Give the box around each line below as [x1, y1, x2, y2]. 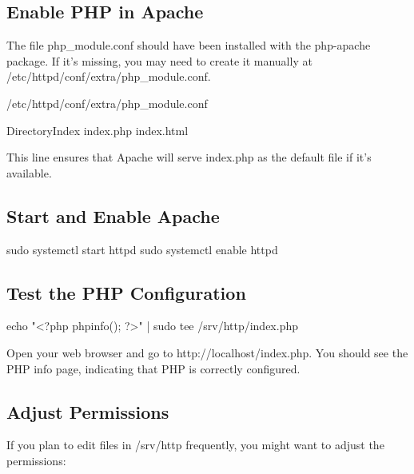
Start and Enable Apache [6, 203, 220, 228]
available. [6, 164, 52, 181]
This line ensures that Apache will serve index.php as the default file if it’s [6, 149, 372, 165]
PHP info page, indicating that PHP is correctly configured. [6, 360, 301, 376]
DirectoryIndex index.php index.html [6, 121, 189, 138]
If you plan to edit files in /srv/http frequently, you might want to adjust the [6, 436, 384, 453]
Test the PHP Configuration [6, 280, 246, 305]
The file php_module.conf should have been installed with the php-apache [6, 37, 371, 54]
